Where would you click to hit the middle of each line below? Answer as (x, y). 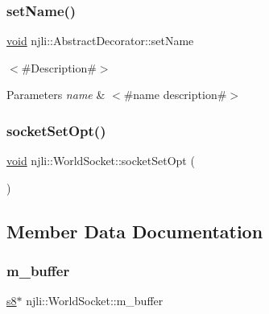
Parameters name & (56, 95)
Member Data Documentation (135, 231)
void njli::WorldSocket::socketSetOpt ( (101, 161)
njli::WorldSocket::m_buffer (95, 301)
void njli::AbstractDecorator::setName (100, 41)
